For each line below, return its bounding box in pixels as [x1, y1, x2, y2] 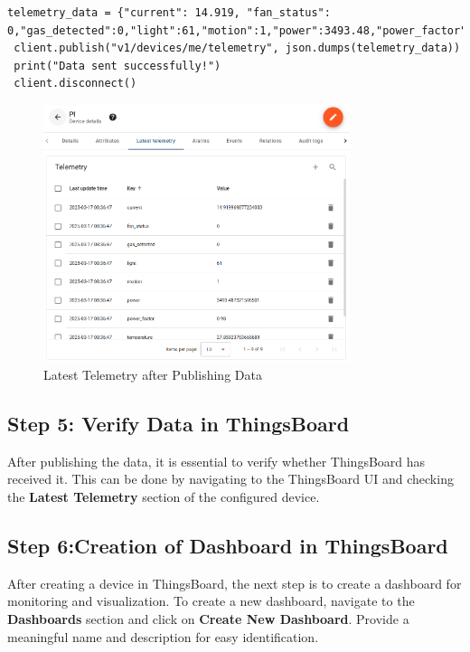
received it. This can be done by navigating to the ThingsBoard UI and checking [7, 469, 454, 488]
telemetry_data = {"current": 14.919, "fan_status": [7, 6, 331, 19]
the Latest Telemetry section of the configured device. [7, 487, 320, 506]
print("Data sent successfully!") [14, 59, 221, 72]
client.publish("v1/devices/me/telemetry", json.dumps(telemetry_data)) [14, 42, 461, 55]
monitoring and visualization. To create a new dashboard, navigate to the [7, 591, 415, 610]
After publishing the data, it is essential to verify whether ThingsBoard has [7, 451, 426, 470]
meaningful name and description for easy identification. [7, 627, 319, 646]
